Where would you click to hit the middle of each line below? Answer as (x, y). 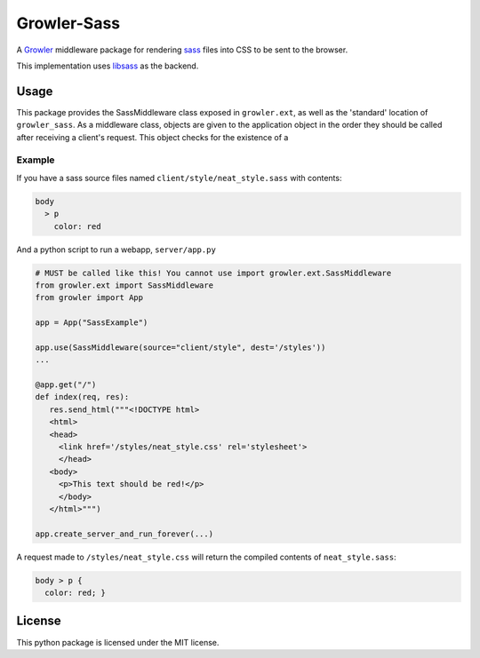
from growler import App (89, 298)
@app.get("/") (66, 385)
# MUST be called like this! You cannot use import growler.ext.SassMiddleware (213, 273)
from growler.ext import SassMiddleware (124, 285)
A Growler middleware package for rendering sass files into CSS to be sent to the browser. (182, 50)
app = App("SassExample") (92, 323)
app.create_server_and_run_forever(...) (124, 534)
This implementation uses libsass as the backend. (108, 66)
